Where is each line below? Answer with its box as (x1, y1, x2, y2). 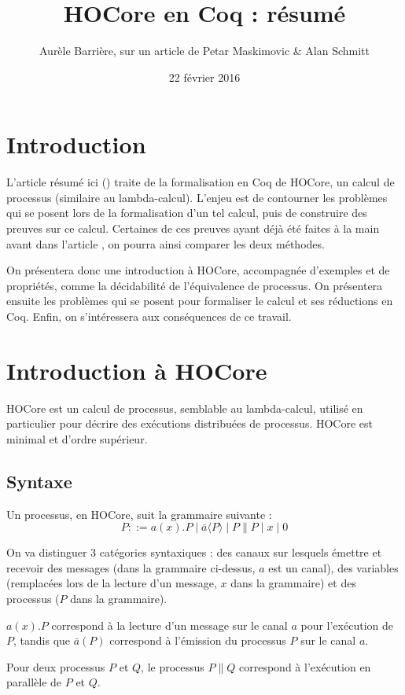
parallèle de (6, 674, 62, 690)
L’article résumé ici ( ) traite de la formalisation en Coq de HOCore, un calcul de (6, 174, 395, 190)
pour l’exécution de (300, 616, 393, 633)
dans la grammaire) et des (230, 575, 356, 591)
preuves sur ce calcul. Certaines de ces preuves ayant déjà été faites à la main (6, 220, 380, 237)
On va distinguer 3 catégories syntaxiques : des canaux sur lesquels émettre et (6, 544, 382, 561)
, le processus (141, 658, 204, 675)
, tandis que (13, 632, 71, 649)
